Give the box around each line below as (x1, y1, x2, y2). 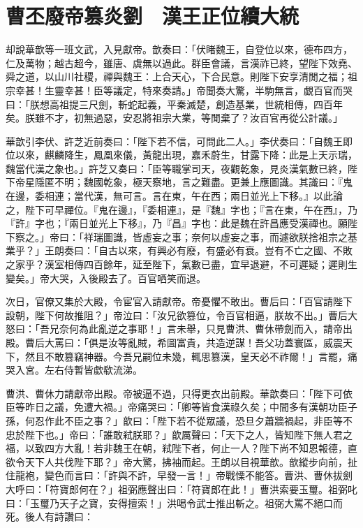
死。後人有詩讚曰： (6, 509, 94, 524)
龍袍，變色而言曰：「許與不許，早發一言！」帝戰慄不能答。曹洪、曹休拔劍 (15, 468, 353, 483)
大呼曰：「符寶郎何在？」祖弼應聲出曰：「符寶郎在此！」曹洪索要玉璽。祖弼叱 (6, 481, 357, 496)
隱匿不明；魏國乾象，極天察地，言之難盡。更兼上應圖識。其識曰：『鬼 (34, 175, 353, 189)
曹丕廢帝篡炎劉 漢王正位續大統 (6, 1, 299, 30)
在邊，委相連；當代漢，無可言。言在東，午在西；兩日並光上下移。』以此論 (6, 189, 343, 203)
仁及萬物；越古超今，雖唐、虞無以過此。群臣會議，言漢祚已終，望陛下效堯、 (6, 55, 357, 70)
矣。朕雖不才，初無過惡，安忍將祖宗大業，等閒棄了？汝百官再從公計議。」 (6, 110, 343, 125)
